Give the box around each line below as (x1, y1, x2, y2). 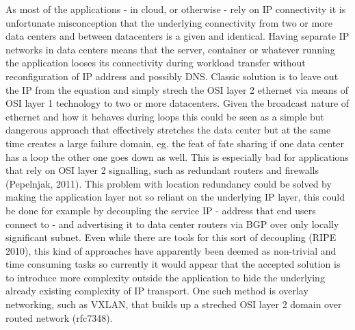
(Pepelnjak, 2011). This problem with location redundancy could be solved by (5, 176, 332, 190)
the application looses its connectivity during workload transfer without (5, 55, 306, 70)
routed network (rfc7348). (5, 310, 113, 325)
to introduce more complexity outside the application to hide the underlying (5, 270, 325, 284)
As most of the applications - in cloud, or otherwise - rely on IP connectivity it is (5, 2, 346, 16)
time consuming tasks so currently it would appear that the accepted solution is (5, 257, 341, 271)
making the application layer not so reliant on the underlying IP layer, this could (5, 190, 345, 204)
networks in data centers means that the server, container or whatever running (5, 42, 335, 56)
